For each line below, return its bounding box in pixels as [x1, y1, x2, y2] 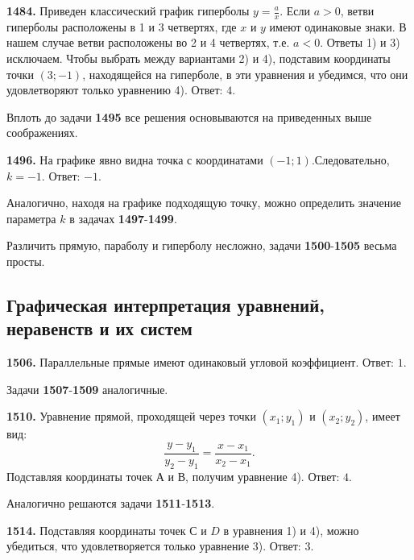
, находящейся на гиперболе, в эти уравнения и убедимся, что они [82, 65, 408, 82]
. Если [279, 2, 311, 19]
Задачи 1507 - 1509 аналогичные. [6, 380, 168, 397]
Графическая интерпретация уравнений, [6, 292, 325, 317]
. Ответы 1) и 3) [320, 34, 400, 51]
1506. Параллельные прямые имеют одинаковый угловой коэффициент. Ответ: [6, 354, 394, 371]
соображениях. [6, 124, 78, 141]
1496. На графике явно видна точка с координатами [6, 151, 263, 168]
